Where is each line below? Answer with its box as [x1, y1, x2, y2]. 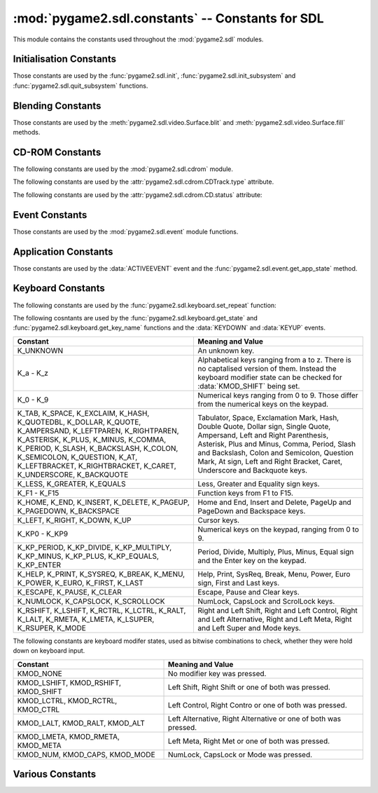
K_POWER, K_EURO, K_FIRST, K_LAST [17, 578, 143, 588]
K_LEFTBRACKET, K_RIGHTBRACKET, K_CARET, [17, 461, 176, 470]
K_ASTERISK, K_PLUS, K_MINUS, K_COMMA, [17, 435, 167, 445]
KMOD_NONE [17, 668, 62, 678]
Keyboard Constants [13, 283, 105, 294]
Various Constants [13, 768, 97, 780]
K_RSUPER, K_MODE [17, 623, 87, 632]
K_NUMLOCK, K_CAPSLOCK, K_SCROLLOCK [17, 596, 165, 606]
